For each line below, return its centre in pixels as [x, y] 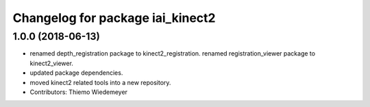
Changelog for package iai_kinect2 [114, 18]
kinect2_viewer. [51, 63]
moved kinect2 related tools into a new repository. [100, 82]
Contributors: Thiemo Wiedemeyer [79, 92]
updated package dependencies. [76, 73]
